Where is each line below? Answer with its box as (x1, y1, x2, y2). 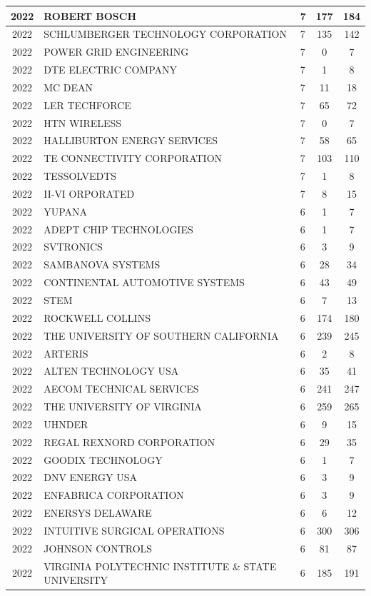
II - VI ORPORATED (44, 186, 135, 201)
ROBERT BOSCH (44, 8, 136, 23)
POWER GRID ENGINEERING (44, 44, 189, 59)
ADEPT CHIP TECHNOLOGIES (44, 221, 193, 236)
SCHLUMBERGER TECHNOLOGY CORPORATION (44, 26, 287, 41)
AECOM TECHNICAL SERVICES (44, 381, 199, 396)
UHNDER (44, 416, 88, 431)
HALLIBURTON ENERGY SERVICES (44, 133, 218, 148)
